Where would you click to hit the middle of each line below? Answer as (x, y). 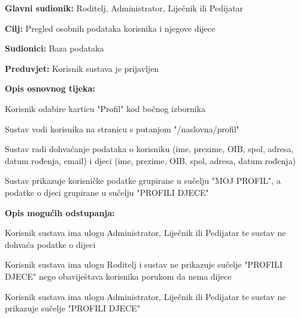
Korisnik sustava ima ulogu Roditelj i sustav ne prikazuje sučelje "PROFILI (144, 264)
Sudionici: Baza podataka (54, 48)
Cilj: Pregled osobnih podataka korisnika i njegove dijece (110, 28)
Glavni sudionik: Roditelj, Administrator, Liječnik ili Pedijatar (124, 8)
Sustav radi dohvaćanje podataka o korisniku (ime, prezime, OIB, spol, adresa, (149, 149)
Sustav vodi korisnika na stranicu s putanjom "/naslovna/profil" (122, 128)
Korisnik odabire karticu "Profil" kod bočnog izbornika (105, 108)
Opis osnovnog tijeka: (50, 88)
